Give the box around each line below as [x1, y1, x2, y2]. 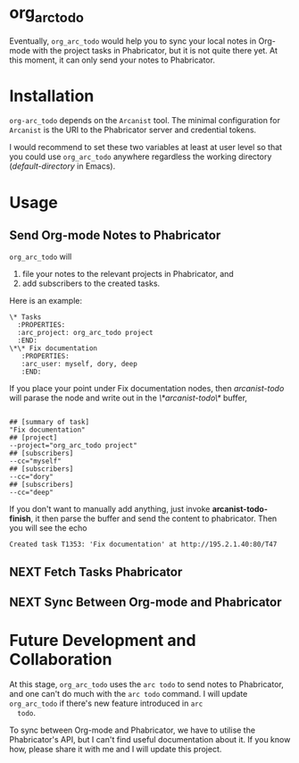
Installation [9, 86, 95, 105]
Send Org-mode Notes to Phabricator [9, 228, 221, 243]
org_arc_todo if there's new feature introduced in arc [9, 698, 203, 708]
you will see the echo [9, 523, 87, 533]
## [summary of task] [9, 418, 90, 427]
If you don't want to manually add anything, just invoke [9, 504, 211, 515]
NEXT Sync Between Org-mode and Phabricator [9, 595, 283, 610]
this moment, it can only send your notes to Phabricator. [9, 54, 216, 65]
